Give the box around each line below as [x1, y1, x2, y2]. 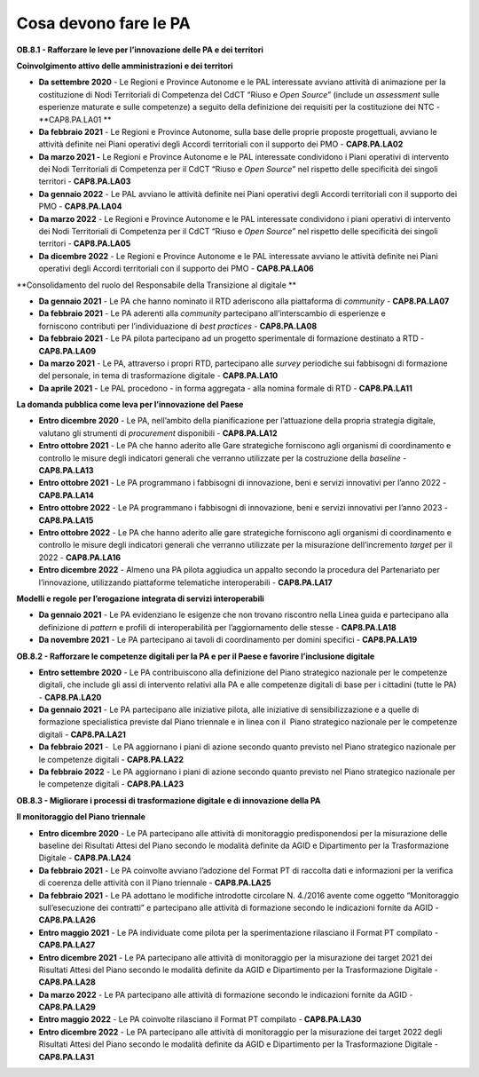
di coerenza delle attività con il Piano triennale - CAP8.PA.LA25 [38, 877, 272, 888]
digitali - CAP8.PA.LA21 [38, 729, 126, 740]
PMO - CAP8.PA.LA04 [38, 201, 122, 212]
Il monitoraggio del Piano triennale [16, 812, 146, 822]
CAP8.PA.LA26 [38, 915, 97, 925]
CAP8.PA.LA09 [38, 345, 97, 356]
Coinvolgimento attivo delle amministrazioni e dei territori [16, 60, 234, 71]
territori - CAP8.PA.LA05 [38, 238, 131, 249]
